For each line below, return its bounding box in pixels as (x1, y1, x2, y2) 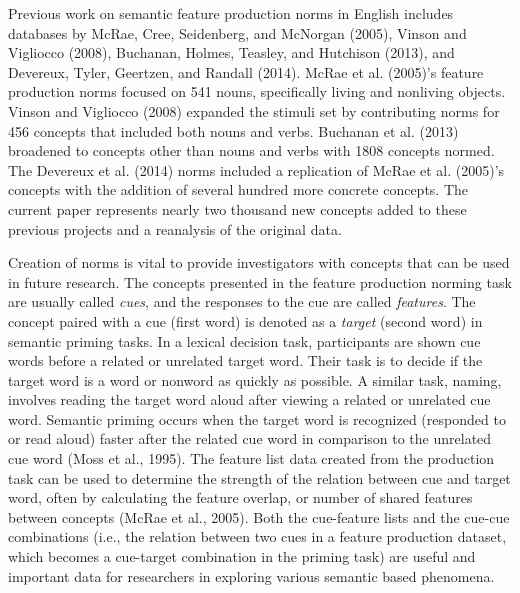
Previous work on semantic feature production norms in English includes (8, 3, 454, 23)
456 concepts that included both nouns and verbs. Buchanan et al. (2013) (8, 120, 459, 141)
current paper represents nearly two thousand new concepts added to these (8, 198, 467, 219)
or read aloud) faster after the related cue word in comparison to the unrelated (8, 428, 492, 449)
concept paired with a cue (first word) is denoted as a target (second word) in (8, 310, 483, 331)
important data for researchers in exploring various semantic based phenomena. (8, 565, 495, 586)
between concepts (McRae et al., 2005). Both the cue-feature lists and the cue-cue (8, 506, 510, 527)
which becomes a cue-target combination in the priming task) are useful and (8, 546, 476, 567)
